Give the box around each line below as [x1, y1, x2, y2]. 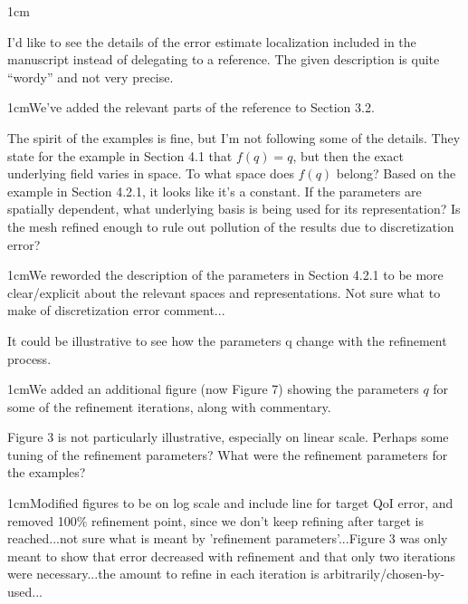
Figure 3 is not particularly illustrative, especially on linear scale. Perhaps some [7, 427, 449, 446]
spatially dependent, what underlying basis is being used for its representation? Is [7, 199, 461, 218]
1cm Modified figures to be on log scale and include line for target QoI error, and [7, 494, 454, 513]
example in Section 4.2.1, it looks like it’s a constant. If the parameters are [7, 181, 422, 200]
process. [7, 349, 52, 368]
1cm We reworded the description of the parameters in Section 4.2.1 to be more [7, 265, 444, 284]
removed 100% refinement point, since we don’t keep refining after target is [7, 511, 424, 530]
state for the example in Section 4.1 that [7, 146, 233, 165]
